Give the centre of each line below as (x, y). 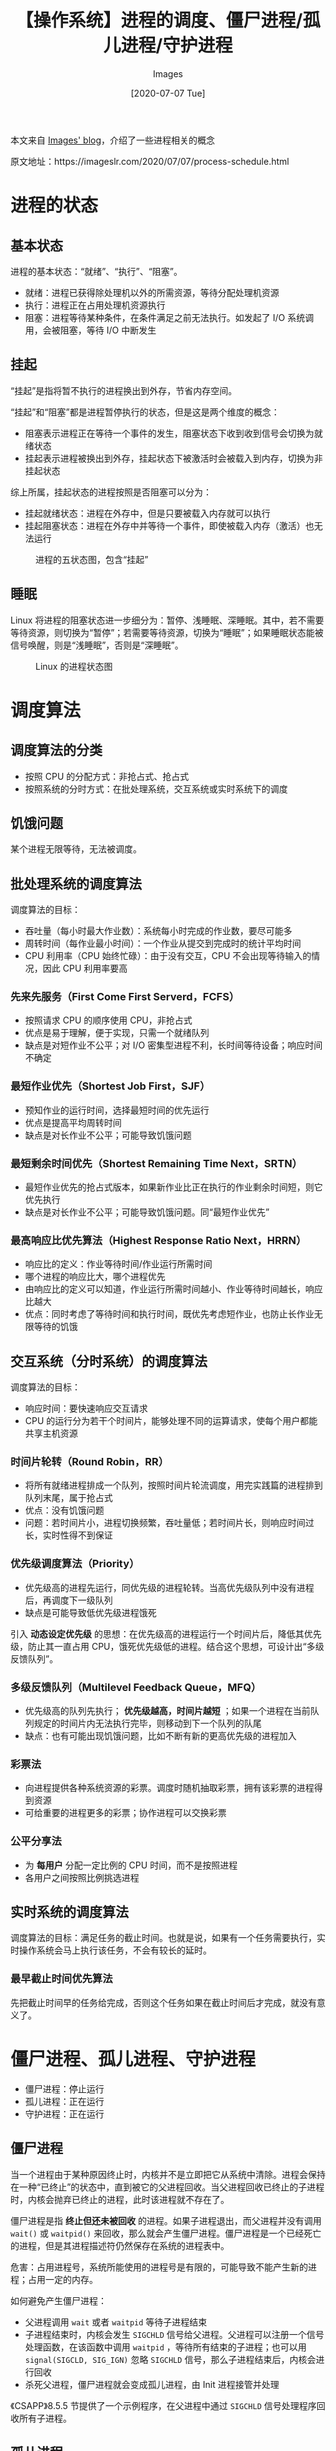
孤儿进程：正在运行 (64, 2101)
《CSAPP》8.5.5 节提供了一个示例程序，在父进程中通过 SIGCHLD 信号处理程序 (163, 2405)
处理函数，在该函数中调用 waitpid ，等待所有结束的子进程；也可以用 (165, 2347)
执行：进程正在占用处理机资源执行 (95, 305)
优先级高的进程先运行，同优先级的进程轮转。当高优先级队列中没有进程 (169, 1587)
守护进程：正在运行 (64, 2113)
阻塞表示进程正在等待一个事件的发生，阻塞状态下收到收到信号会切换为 (169, 433)
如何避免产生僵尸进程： (58, 2300)
